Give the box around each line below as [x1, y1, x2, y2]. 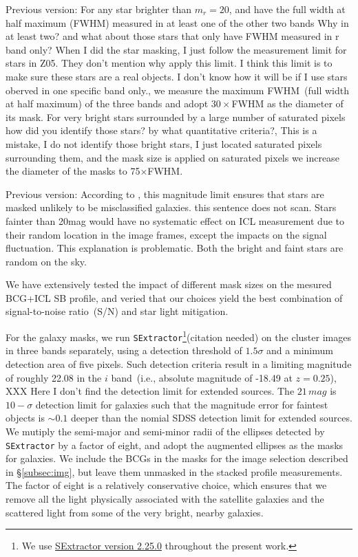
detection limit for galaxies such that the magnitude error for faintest [35, 397, 328, 411]
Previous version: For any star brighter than [6, 2, 192, 16]
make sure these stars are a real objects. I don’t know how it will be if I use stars [6, 69, 348, 83]
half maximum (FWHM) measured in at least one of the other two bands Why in [6, 15, 349, 30]
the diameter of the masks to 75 [6, 164, 140, 178]
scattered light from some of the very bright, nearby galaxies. [6, 505, 264, 519]
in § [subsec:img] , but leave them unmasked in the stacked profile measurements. [6, 464, 343, 479]
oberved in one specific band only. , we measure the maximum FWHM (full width [6, 83, 350, 97]
